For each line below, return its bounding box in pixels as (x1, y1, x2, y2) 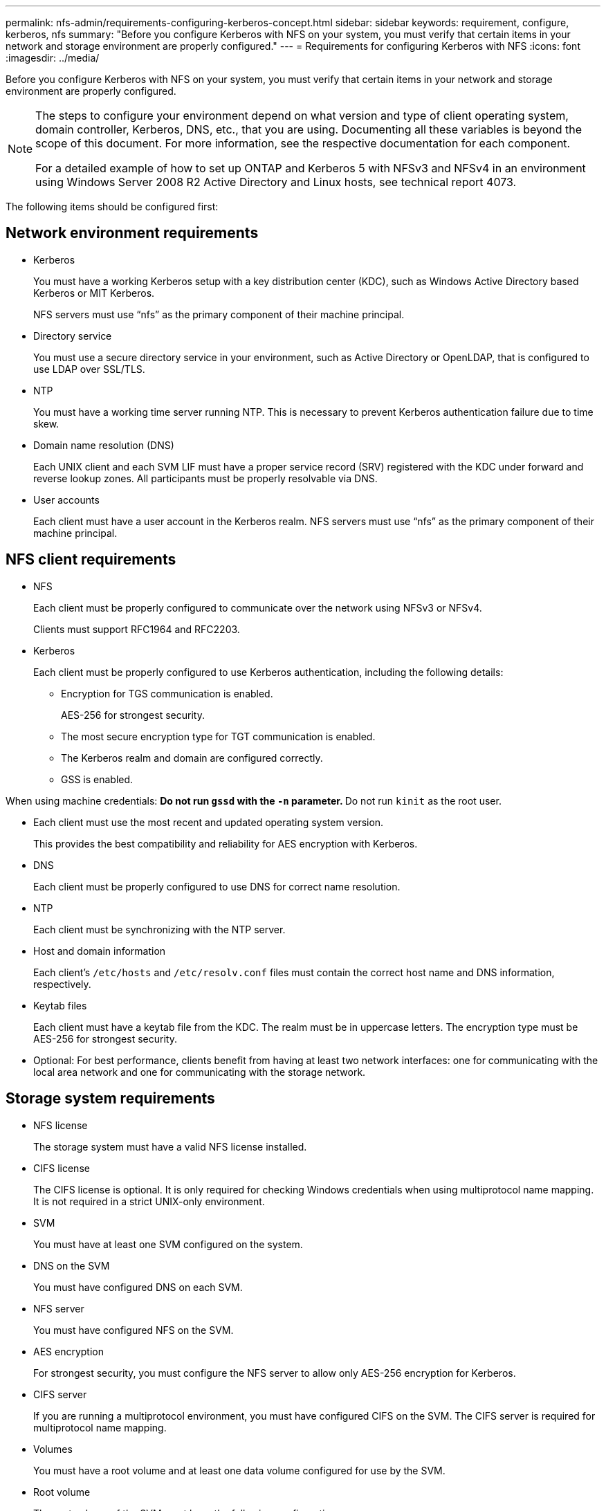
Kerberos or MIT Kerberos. (33, 286, 155, 299)
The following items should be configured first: (6, 201, 219, 212)
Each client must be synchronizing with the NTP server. (33, 923, 286, 935)
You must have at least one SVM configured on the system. (33, 1238, 303, 1250)
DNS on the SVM (33, 1259, 110, 1272)
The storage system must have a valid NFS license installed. (33, 1140, 307, 1153)
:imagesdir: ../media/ (6, 52, 100, 64)
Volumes (33, 1443, 73, 1455)
